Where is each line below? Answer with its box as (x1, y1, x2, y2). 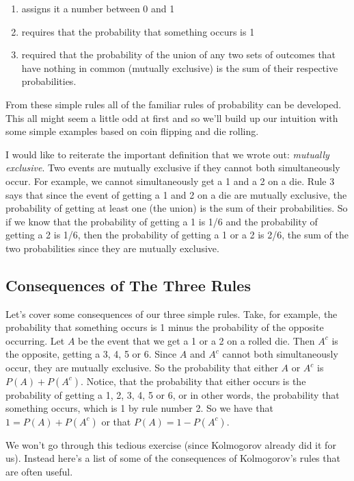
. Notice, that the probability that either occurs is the (81, 373, 306, 388)
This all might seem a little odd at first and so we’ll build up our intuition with (5, 110, 338, 125)
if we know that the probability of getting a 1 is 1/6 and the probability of (5, 214, 318, 228)
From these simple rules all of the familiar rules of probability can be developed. (5, 97, 342, 111)
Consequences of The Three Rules (5, 274, 251, 295)
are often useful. (5, 465, 73, 479)
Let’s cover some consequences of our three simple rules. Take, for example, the (5, 306, 338, 321)
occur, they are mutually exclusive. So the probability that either (5, 360, 278, 375)
